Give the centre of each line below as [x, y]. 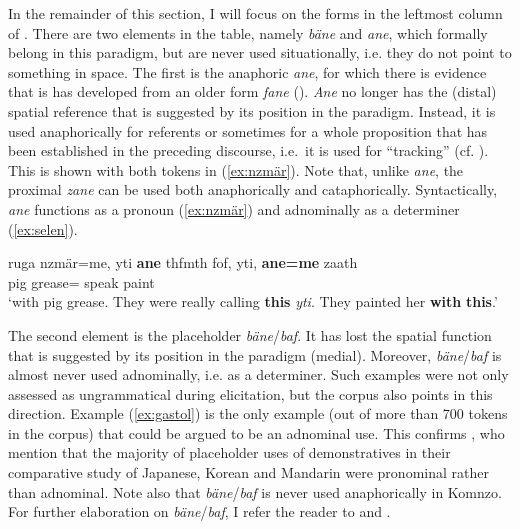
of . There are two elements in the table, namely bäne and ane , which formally [248, 32]
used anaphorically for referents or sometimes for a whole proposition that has [248, 130]
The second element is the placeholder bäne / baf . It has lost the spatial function [250, 334]
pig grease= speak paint [81, 281]
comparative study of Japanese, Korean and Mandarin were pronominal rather [248, 472]
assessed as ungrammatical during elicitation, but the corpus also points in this [250, 393]
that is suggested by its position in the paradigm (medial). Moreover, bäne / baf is [255, 354]
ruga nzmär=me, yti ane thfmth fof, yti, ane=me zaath [183, 262]
